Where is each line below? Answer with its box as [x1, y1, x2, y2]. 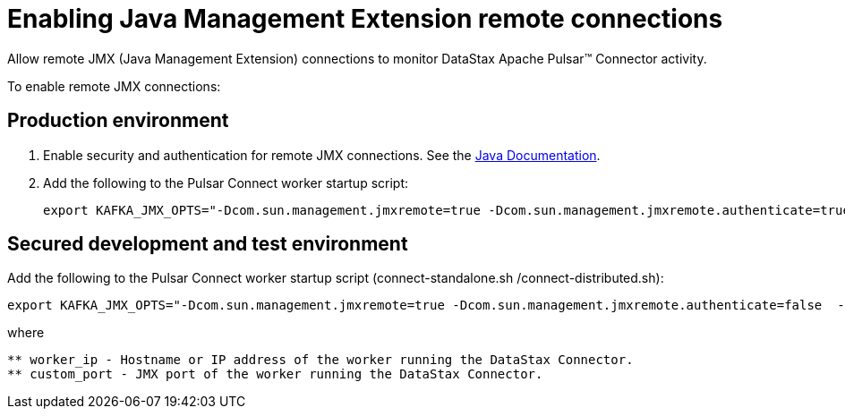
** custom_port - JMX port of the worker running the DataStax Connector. [7, 367, 543, 382]
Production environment [7, 109, 229, 132]
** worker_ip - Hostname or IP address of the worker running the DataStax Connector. [7, 352, 634, 368]
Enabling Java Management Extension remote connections [7, 4, 723, 34]
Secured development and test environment [7, 233, 408, 256]
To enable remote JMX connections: [7, 78, 221, 94]
